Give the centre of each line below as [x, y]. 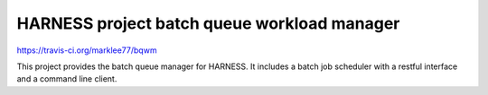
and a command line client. [67, 79]
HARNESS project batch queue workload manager [208, 23]
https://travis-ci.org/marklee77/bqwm [87, 50]
